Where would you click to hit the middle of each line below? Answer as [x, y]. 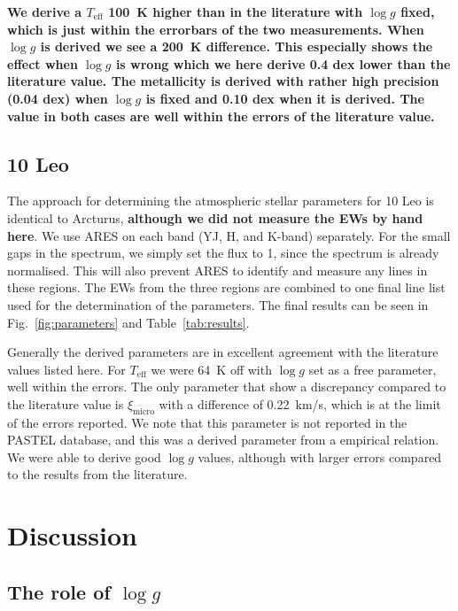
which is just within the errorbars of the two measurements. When [216, 29]
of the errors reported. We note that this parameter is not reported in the [207, 422]
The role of [59, 591]
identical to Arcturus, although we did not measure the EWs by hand [215, 217]
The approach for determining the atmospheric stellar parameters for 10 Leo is [221, 201]
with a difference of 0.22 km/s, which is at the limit [300, 403]
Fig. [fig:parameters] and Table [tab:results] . [128, 322]
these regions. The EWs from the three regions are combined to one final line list [226, 287]
